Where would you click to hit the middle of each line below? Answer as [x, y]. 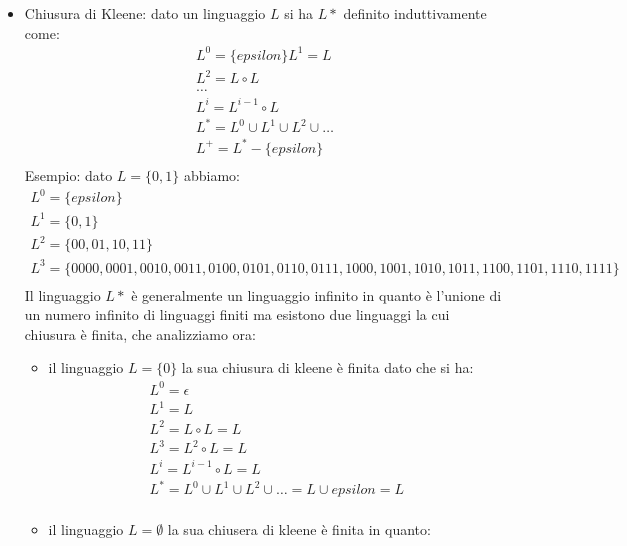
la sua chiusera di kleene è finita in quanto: [299, 529]
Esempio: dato [68, 174]
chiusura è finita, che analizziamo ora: [140, 333]
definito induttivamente [415, 13]
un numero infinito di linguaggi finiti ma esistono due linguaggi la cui [237, 314]
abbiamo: [211, 174]
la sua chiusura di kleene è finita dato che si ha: [327, 367]
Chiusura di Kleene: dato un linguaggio [145, 13]
